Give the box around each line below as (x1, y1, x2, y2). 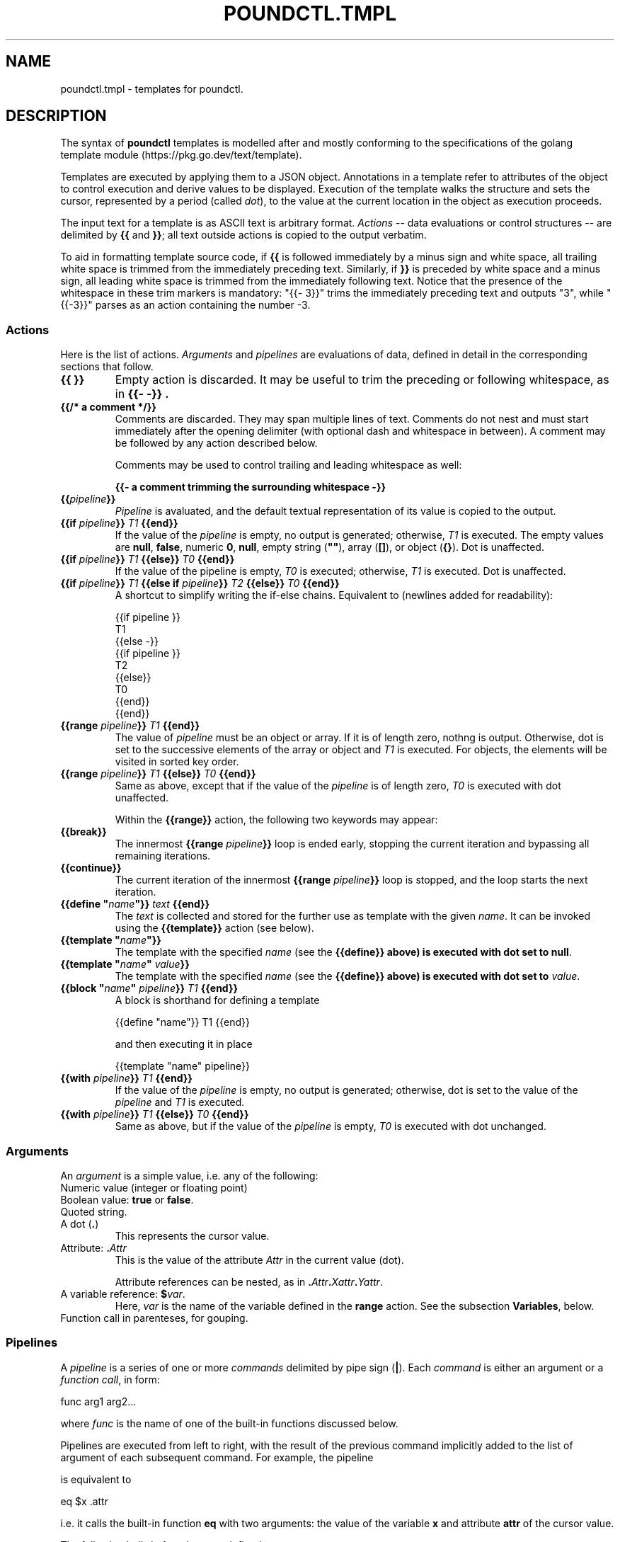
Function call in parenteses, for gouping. (60, 1311, 248, 1324)
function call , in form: (60, 1373, 160, 1386)
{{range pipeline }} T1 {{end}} (60, 719, 200, 732)
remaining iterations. (115, 850, 211, 862)
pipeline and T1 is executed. (115, 1096, 245, 1109)
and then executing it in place (115, 1038, 253, 1051)
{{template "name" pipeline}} (115, 1060, 250, 1073)
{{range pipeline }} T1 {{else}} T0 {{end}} (60, 767, 256, 780)
